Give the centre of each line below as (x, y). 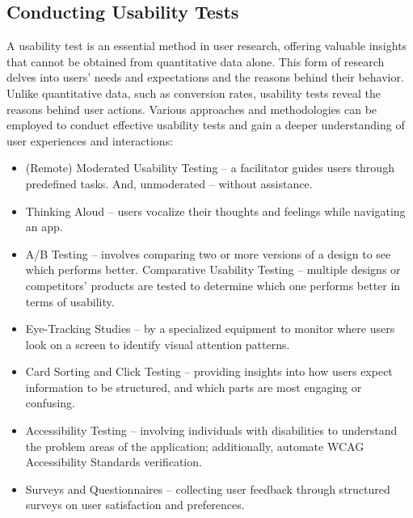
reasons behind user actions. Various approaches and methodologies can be (192, 109)
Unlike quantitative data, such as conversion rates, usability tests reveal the (194, 93)
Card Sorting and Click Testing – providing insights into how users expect (209, 371)
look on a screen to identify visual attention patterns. (158, 344)
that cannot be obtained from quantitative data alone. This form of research (196, 61)
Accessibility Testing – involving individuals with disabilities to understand (211, 430)
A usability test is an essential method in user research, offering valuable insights (207, 46)
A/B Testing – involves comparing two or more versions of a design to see (208, 253)
